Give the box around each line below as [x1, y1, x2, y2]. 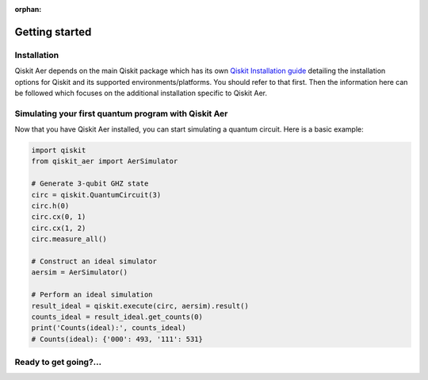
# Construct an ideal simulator [31, 256, 158, 266]
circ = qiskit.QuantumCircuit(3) [31, 190, 162, 199]
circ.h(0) [31, 202, 70, 210]
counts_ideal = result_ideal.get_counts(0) [31, 312, 204, 321]
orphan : [14, 5, 42, 13]
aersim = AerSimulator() [31, 268, 128, 277]
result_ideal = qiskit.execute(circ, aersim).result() [31, 301, 249, 310]
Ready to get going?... [14, 357, 102, 368]
